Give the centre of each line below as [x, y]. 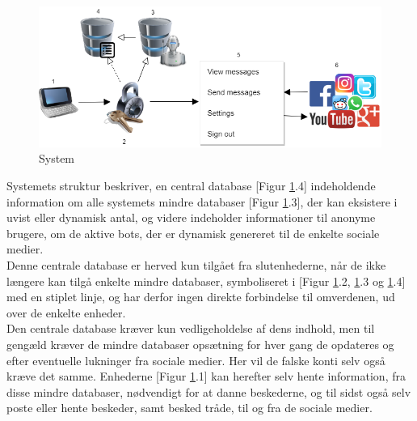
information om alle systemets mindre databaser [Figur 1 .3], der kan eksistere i [202, 201]
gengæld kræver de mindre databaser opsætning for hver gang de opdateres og [200, 344]
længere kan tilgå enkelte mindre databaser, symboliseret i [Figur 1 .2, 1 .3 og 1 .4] [206, 281]
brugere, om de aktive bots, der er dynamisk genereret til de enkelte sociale [193, 233]
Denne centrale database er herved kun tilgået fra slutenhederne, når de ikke [196, 265]
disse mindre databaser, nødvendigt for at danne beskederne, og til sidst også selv [209, 391]
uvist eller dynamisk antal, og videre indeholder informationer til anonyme [191, 217]
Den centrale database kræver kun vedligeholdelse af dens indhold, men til [191, 328]
